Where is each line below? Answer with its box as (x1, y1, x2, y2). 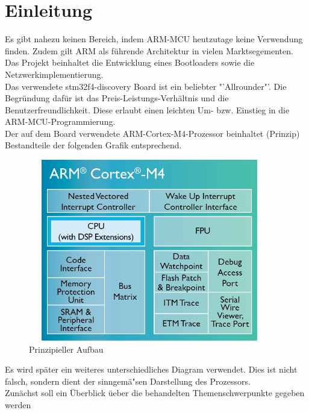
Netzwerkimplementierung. (5, 68, 104, 80)
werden (5, 399, 31, 411)
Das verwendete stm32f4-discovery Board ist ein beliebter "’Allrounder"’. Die (5, 80, 287, 92)
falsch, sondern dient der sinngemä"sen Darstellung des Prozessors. (5, 374, 251, 387)
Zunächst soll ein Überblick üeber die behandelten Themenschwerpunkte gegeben (5, 386, 305, 399)
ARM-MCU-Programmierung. (5, 115, 116, 128)
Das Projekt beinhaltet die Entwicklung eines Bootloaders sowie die (5, 56, 255, 69)
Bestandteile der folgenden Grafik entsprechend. (5, 139, 182, 151)
